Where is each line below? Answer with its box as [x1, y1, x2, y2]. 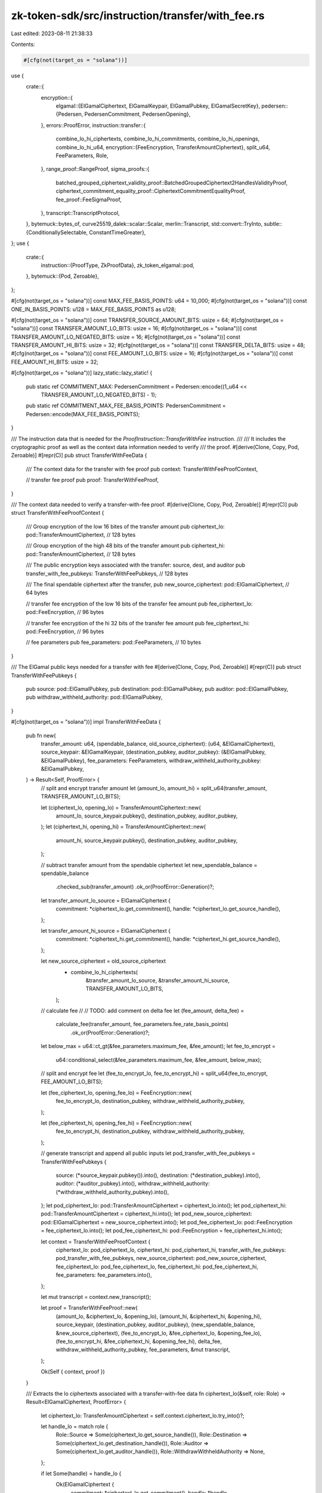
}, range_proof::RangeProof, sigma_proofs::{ [41, 165, 150, 173]
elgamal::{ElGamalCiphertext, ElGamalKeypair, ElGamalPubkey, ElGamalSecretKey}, [55, 102, 261, 110]
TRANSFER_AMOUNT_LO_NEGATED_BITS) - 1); [41, 391, 157, 398]
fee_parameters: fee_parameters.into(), [55, 1271, 152, 1279]
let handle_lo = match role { [41, 1423, 109, 1430]
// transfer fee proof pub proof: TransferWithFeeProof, [26, 477, 159, 484]
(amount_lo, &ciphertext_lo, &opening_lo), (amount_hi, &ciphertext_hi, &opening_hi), [55, 1313, 262, 1320]
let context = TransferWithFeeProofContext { [41, 1238, 151, 1245]
